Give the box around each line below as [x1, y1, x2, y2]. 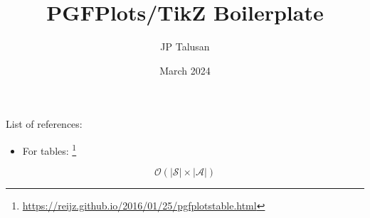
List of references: [6, 116, 83, 131]
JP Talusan [160, 39, 210, 54]
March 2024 [159, 62, 211, 77]
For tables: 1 [22, 141, 77, 158]
